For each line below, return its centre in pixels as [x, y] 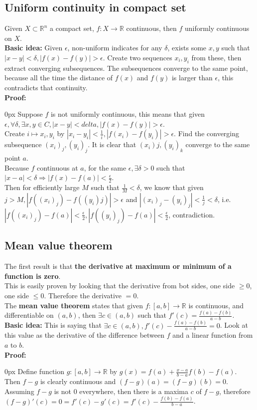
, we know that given [172, 187]
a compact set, [72, 28]
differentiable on [29, 315]
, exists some [187, 48]
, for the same [105, 167]
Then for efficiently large [42, 187]
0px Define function [35, 371]
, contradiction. [192, 214]
